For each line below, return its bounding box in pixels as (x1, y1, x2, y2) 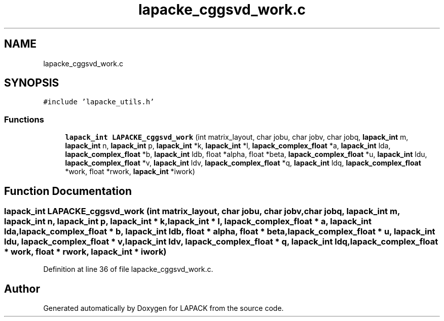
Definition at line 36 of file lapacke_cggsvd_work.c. (43, 265, 213, 274)
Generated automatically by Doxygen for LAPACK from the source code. (43, 304, 284, 313)
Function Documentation (4, 184, 132, 197)
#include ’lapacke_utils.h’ (43, 98, 155, 106)
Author (4, 282, 40, 295)
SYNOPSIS (4, 76, 59, 90)
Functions (4, 114, 44, 125)
